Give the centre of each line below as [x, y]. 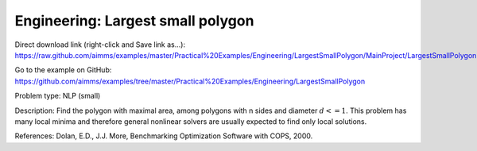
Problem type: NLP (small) [58, 96]
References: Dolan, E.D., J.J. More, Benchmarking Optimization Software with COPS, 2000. [164, 136]
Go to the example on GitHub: [63, 70]
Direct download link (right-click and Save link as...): [100, 45]
